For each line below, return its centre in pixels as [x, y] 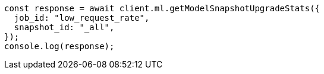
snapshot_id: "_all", [64, 27]
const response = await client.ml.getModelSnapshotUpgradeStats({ [162, 8]
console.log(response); [59, 46]
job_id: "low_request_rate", [82, 18]
